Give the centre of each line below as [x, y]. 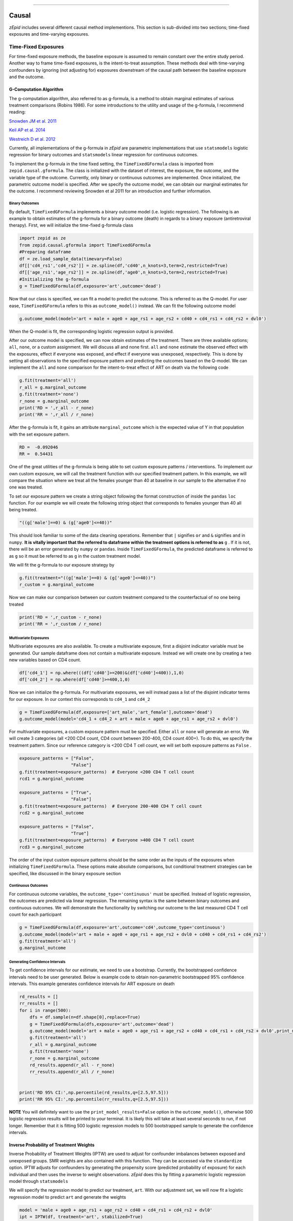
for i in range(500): [45, 1010]
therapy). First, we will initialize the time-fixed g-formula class [71, 225]
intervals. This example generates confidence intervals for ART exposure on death [92, 984]
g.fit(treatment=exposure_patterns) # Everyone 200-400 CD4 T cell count [111, 806]
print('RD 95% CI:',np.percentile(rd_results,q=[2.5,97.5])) [94, 1092]
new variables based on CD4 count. [45, 660]
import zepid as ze [42, 238]
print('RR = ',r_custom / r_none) [61, 624]
